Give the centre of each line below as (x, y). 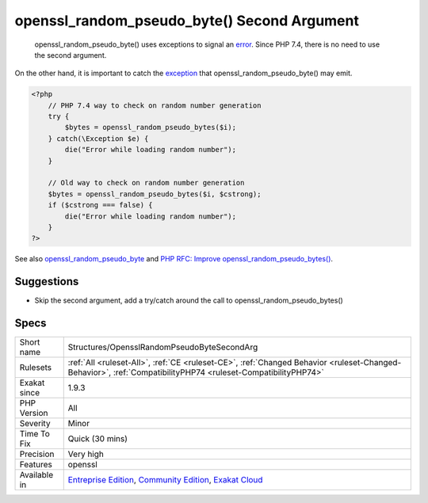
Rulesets (35, 368)
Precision (37, 454)
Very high (86, 454)
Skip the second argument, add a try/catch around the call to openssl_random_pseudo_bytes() (189, 300)
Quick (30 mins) (98, 439)
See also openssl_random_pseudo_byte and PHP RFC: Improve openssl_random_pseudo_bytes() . (174, 259)
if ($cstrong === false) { (101, 205)
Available (36, 475)
